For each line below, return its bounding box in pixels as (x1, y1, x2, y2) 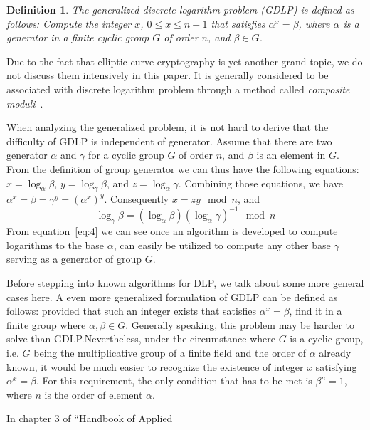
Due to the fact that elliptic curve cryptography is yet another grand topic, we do (6, 53, 363, 68)
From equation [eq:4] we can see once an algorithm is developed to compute (6, 224, 338, 238)
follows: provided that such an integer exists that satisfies (6, 303, 256, 318)
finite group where (6, 317, 86, 332)
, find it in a (289, 303, 342, 318)
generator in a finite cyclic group (6, 30, 149, 45)
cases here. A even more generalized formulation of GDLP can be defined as (6, 289, 338, 304)
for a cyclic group (88, 147, 164, 162)
